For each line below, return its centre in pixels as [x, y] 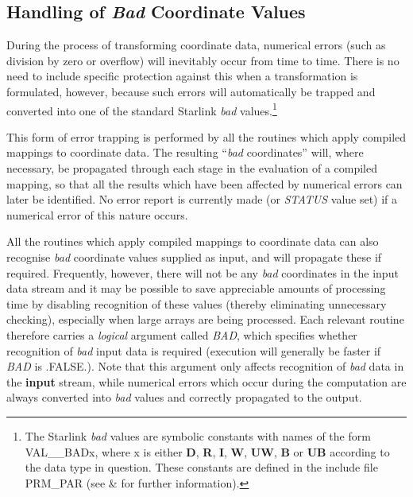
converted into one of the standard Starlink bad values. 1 [142, 109]
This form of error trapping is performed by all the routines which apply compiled [206, 136]
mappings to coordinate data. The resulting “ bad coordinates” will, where [185, 152]
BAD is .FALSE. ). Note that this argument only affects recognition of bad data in [205, 366]
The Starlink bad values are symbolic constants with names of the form [198, 435]
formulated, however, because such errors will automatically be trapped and [191, 91]
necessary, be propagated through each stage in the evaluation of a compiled [192, 168]
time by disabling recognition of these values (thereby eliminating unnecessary [197, 303]
